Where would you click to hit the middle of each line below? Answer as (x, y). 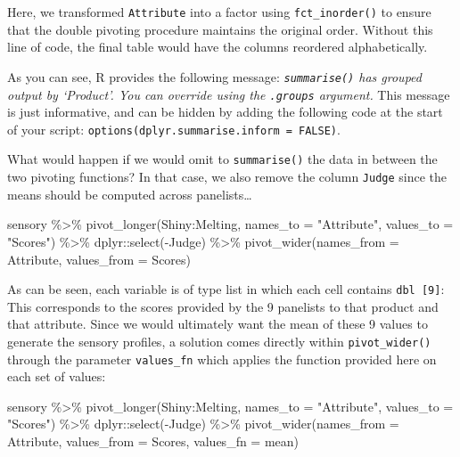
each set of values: (57, 376)
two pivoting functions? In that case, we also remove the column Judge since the (227, 177)
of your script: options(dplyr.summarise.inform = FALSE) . (174, 129)
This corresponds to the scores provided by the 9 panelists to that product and (223, 306)
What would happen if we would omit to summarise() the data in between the (222, 159)
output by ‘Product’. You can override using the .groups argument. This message (229, 94)
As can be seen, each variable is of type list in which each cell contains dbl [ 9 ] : (226, 289)
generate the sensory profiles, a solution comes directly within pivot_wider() (219, 341)
